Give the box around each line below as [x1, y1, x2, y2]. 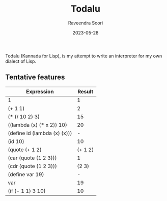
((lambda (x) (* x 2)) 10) [8, 121, 67, 128]
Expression [26, 88, 54, 95]
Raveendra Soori [68, 20, 103, 26]
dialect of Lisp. [5, 58, 37, 64]
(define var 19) [8, 171, 44, 178]
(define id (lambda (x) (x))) [8, 129, 72, 137]
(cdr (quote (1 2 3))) [8, 162, 58, 170]
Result [77, 88, 94, 95]
